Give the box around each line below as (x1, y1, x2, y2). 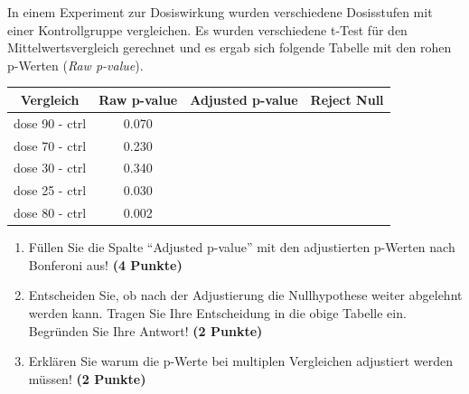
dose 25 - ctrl (14, 181, 87, 200)
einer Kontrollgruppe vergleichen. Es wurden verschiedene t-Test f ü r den (7, 20, 408, 39)
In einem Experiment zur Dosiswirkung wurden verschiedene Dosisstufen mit (7, 3, 433, 21)
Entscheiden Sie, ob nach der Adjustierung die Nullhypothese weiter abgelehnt (28, 286, 463, 305)
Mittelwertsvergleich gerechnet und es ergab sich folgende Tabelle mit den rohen (7, 38, 452, 57)
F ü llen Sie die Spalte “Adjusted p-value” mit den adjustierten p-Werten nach (28, 238, 455, 257)
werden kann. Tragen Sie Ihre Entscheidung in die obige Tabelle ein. (28, 303, 407, 322)
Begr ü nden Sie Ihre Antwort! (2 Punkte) (28, 321, 263, 340)
